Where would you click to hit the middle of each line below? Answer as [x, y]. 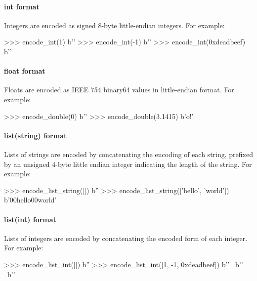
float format [25, 71]
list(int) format [30, 219]
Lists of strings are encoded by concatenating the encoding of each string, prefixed [128, 154]
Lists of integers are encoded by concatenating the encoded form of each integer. [126, 238]
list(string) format [36, 135]
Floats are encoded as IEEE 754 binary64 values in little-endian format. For [119, 90]
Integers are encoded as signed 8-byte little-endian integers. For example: [114, 25]
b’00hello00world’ [30, 200]
